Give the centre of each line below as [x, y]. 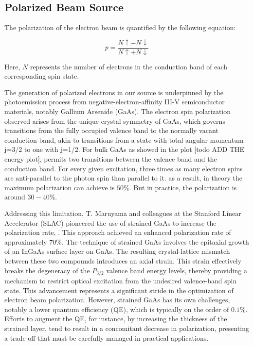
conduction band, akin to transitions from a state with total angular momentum [124, 140]
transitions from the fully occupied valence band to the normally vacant [111, 130]
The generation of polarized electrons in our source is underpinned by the [114, 92]
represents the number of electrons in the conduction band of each [129, 66]
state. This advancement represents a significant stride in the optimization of [119, 290]
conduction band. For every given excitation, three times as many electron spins [124, 168]
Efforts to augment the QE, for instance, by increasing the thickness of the [116, 319]
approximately [26, 241]
